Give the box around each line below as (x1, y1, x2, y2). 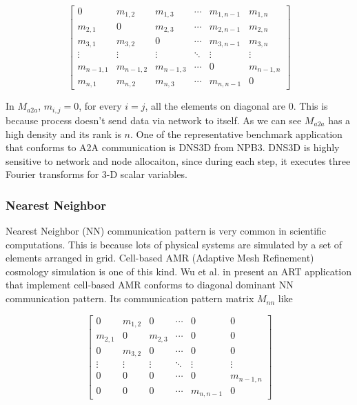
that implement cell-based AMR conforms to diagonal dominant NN (6, 277, 294, 292)
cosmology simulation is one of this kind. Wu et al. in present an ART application (6, 264, 351, 278)
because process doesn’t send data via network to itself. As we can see (6, 112, 302, 127)
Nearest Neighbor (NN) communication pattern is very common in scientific (6, 224, 327, 238)
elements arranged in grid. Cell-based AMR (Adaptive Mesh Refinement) (6, 250, 314, 265)
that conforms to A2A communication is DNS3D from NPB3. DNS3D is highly (6, 140, 340, 155)
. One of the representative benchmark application (130, 126, 343, 141)
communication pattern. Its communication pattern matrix (6, 291, 254, 306)
